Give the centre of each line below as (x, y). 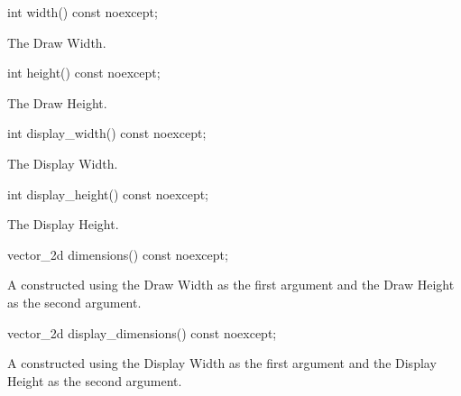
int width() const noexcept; (83, 12)
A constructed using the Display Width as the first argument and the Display (222, 363)
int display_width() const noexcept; (107, 133)
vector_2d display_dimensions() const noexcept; (142, 332)
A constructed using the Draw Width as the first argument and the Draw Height (231, 285)
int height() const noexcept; (84, 73)
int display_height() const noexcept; (108, 193)
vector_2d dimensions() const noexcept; (118, 254)
